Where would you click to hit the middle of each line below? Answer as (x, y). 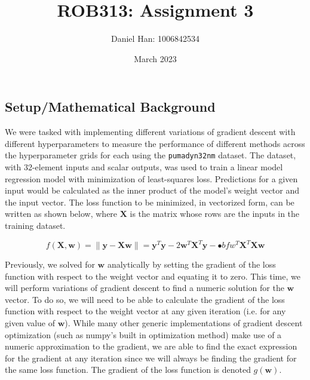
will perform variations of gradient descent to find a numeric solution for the (145, 288)
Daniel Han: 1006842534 (155, 39)
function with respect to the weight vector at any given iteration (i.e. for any (145, 311)
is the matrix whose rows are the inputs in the (215, 214)
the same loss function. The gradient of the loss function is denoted (128, 370)
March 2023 (155, 58)
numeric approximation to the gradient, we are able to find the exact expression (151, 346)
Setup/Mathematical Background (110, 107)
